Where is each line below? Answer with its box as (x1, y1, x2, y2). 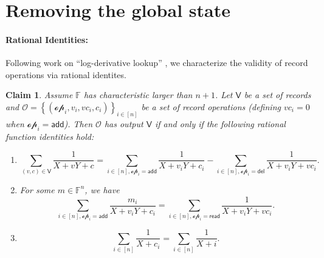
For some (19, 183, 55, 196)
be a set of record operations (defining (141, 100, 281, 113)
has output (104, 117, 143, 130)
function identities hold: (5, 130, 94, 142)
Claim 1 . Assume (5, 88, 73, 101)
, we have (84, 183, 120, 196)
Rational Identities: (5, 33, 88, 45)
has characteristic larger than (83, 88, 193, 101)
